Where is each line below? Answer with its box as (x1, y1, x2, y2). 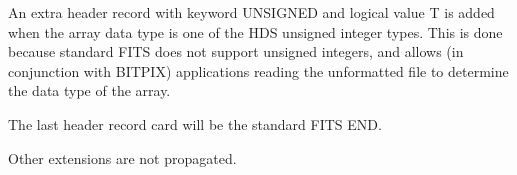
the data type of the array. (8, 80, 171, 101)
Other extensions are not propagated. (8, 147, 237, 168)
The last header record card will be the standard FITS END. (8, 113, 382, 134)
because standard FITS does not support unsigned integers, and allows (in (8, 41, 464, 62)
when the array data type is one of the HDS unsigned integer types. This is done (8, 21, 503, 42)
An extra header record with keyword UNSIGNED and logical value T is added (8, 2, 495, 22)
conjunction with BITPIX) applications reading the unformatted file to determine (8, 60, 509, 81)
